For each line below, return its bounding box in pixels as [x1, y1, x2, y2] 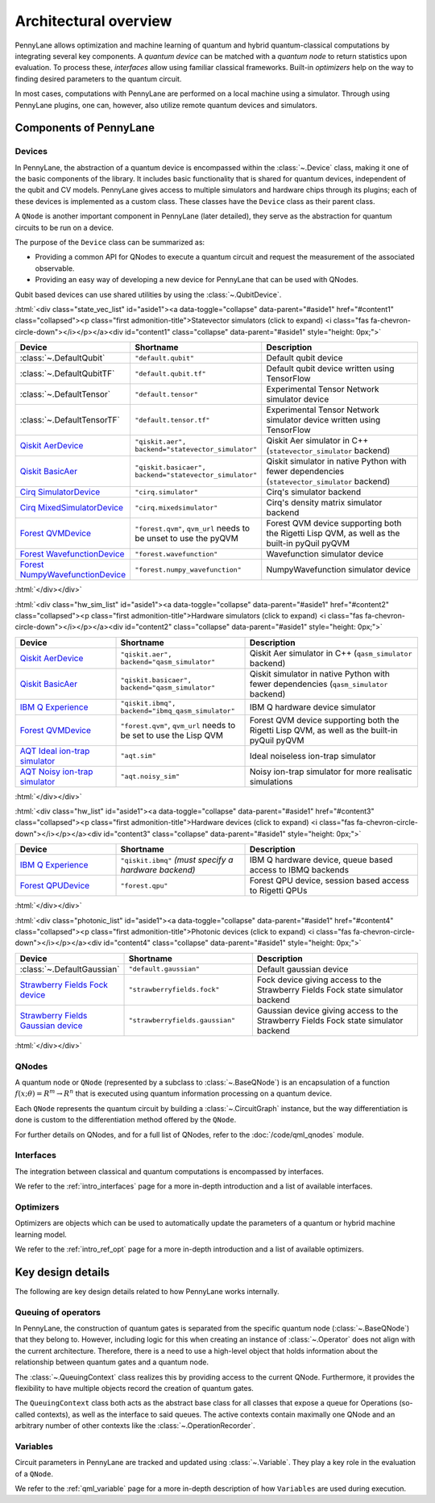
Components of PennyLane [14, 121, 155, 135]
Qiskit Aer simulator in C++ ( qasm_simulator [249, 647, 412, 659]
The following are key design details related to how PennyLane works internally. [14, 1286, 280, 1296]
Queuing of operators [14, 1306, 101, 1318]
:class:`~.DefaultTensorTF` [19, 414, 120, 426]
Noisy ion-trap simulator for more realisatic [249, 766, 412, 777]
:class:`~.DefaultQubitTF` [19, 368, 115, 379]
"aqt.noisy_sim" [120, 772, 180, 781]
